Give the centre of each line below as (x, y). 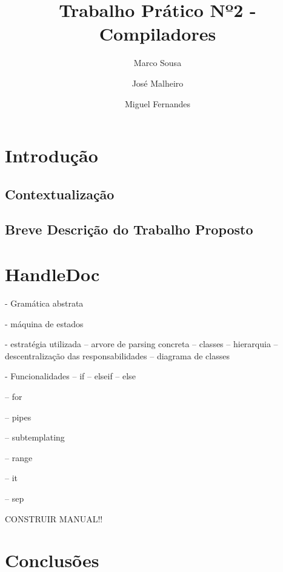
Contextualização (60, 194)
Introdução (52, 155)
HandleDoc (52, 274)
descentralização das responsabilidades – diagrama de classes (117, 355)
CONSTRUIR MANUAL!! (54, 518)
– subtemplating (35, 437)
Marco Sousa (158, 63)
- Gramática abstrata (44, 303)
